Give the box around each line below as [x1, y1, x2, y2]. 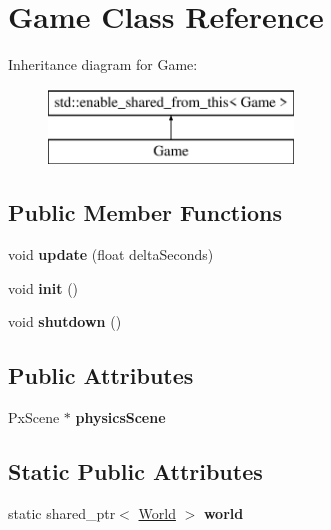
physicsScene [75, 407, 166, 428]
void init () [8, 277, 79, 298]
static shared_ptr [8, 502, 116, 523]
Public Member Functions [8, 197, 282, 228]
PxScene [8, 407, 60, 428]
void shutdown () [8, 311, 122, 332]
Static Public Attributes [8, 456, 263, 487]
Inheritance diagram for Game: [8, 54, 198, 75]
